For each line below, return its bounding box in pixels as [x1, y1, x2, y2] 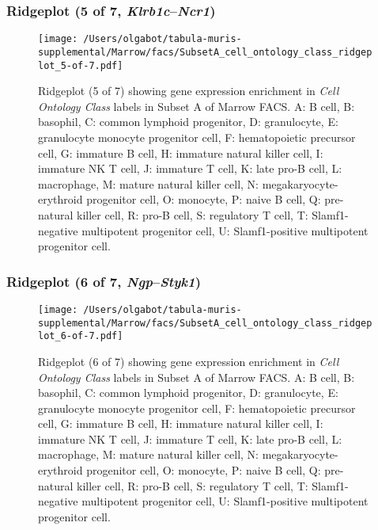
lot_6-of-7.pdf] [38, 330, 123, 342]
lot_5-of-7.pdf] [38, 59, 123, 71]
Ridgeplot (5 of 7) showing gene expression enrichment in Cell [38, 82, 339, 99]
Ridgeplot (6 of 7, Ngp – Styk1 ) [6, 271, 202, 291]
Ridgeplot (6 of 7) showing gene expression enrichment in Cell [38, 353, 339, 369]
